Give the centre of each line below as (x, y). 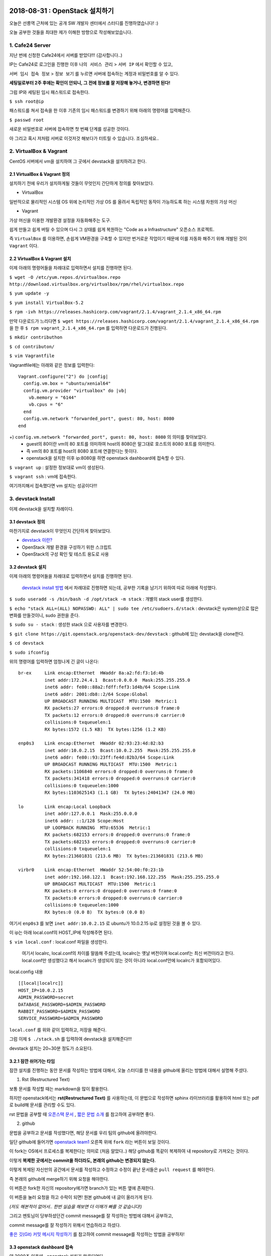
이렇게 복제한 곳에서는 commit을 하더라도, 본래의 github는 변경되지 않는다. (83, 1160)
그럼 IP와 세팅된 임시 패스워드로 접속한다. (49, 92)
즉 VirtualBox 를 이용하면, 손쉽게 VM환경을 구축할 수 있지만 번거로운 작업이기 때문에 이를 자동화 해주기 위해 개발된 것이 (128, 239)
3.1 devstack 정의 (27, 521)
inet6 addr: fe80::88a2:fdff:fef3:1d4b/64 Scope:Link (112, 687)
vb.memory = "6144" (52, 398)
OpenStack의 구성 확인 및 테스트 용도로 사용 (65, 554)
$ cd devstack (27, 643)
